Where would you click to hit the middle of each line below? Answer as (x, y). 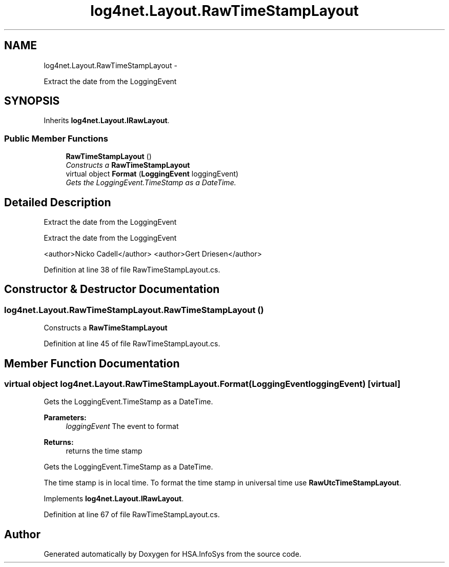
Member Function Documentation (92, 363)
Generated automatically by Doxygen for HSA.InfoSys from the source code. (172, 554)
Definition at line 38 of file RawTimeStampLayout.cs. (132, 270)
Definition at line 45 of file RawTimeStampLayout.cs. (132, 344)
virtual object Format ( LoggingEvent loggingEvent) (152, 174)
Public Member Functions (56, 138)
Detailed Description (58, 202)
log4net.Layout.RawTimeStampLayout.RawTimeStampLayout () (134, 310)
